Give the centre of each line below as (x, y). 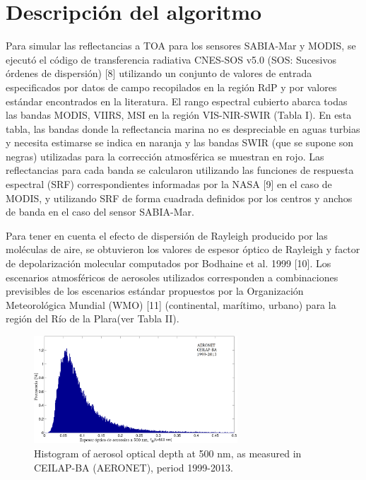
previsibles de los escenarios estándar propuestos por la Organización (155, 291)
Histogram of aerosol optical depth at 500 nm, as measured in (168, 453)
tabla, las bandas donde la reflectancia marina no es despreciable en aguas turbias (183, 128)
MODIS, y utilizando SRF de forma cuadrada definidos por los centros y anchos (179, 198)
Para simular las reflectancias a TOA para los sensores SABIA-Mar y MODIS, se (181, 46)
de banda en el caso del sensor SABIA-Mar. (100, 212)
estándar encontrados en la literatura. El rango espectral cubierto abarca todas (177, 101)
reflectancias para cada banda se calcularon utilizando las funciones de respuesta (180, 170)
